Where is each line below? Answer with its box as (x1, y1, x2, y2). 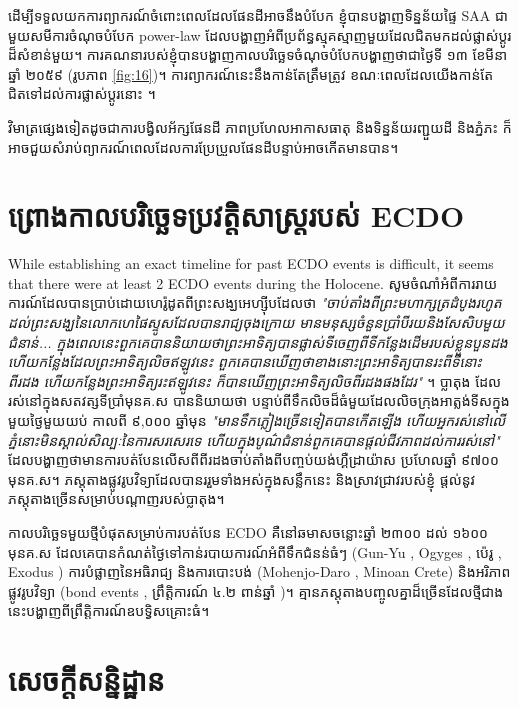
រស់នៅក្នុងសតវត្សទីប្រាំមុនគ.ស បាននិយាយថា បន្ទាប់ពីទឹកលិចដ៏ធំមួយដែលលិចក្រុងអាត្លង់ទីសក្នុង (8, 390, 510, 411)
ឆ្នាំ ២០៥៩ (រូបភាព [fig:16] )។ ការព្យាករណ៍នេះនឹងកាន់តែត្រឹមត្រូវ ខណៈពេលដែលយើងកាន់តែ (8, 63, 494, 84)
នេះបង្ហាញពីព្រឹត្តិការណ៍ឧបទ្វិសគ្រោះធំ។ (8, 600, 210, 621)
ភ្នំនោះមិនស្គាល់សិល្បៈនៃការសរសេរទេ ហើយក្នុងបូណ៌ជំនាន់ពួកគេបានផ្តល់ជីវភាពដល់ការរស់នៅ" (8, 429, 500, 450)
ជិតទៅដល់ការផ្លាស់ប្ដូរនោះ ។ (8, 83, 156, 104)
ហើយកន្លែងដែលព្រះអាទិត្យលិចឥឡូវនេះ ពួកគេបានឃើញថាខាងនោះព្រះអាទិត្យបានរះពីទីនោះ (8, 351, 482, 372)
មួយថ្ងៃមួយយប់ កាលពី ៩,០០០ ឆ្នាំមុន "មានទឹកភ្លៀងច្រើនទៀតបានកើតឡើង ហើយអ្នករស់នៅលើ (8, 410, 506, 431)
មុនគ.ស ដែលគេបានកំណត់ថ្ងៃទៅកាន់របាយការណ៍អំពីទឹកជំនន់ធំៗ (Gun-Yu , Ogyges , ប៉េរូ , (8, 541, 502, 562)
